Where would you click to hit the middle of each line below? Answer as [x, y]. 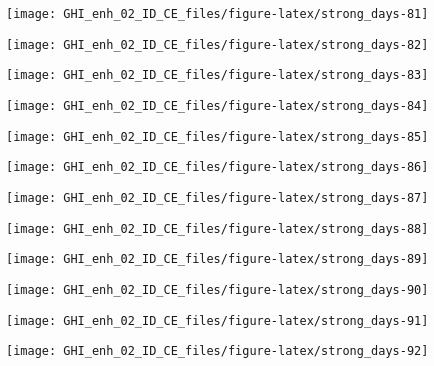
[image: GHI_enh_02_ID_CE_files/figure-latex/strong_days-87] [217, 197]
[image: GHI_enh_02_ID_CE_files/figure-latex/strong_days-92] [217, 351]
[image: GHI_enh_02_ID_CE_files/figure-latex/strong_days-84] [217, 105]
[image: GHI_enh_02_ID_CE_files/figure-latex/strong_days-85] [217, 136]
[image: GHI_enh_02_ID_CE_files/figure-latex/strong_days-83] [217, 75]
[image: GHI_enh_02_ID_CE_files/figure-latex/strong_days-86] [217, 167]
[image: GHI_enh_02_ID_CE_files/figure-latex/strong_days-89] [217, 259]
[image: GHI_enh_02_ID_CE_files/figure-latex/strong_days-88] [217, 228]
